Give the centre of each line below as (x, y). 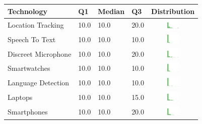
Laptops (20, 97)
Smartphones (28, 111)
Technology (27, 11)
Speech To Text (32, 39)
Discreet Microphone (40, 53)
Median (111, 11)
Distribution (173, 11)
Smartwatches (29, 68)
